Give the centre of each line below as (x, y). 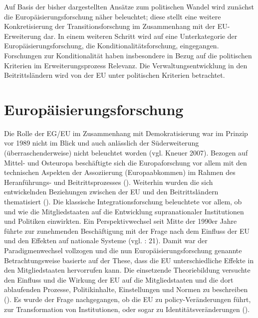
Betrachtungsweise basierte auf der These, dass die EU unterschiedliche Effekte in (129, 260)
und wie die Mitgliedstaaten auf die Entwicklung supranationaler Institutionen (124, 211)
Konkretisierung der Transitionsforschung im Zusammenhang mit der (110, 26)
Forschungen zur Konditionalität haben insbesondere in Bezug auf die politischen (128, 55)
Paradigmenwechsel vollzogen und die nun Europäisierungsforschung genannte (123, 250)
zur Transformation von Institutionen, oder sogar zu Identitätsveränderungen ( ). (127, 309)
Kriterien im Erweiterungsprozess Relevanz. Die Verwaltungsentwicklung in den (126, 65)
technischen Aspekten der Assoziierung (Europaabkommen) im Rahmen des (120, 172)
